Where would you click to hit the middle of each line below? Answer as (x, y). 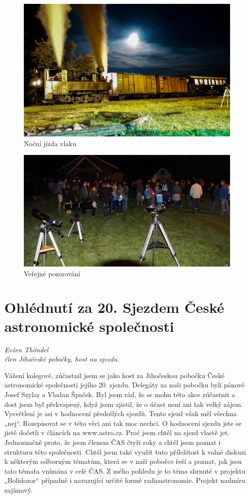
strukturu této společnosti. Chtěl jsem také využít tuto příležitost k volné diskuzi (125, 451)
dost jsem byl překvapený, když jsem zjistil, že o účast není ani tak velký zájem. (124, 404)
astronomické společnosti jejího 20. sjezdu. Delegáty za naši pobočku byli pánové (125, 385)
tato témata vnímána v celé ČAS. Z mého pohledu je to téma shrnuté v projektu (125, 470)
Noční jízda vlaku (50, 143)
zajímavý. (18, 490)
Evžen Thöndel (27, 349)
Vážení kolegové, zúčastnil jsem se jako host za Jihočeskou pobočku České (115, 375)
